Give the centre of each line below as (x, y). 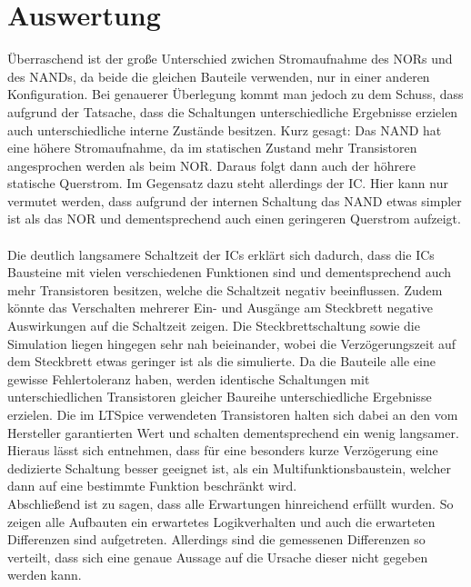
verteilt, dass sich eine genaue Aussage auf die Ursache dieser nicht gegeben (218, 557)
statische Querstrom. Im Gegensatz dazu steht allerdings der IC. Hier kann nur (228, 183)
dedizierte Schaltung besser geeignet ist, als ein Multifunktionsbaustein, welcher (229, 468)
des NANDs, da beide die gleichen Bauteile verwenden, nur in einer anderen (219, 76)
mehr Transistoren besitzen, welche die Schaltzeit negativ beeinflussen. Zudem (225, 289)
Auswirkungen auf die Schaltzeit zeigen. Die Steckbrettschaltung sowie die (214, 326)
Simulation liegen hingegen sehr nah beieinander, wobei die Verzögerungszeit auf (232, 343)
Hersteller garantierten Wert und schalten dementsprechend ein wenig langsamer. (233, 432)
